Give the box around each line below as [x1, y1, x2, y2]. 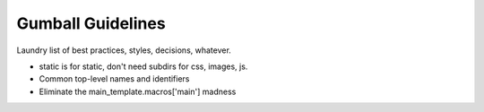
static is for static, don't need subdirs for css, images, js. [39, 61, 248, 72]
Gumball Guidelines [16, 13, 166, 33]
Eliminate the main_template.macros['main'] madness [39, 86, 237, 97]
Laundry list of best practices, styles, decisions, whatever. [16, 45, 232, 56]
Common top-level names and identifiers [39, 73, 190, 84]
